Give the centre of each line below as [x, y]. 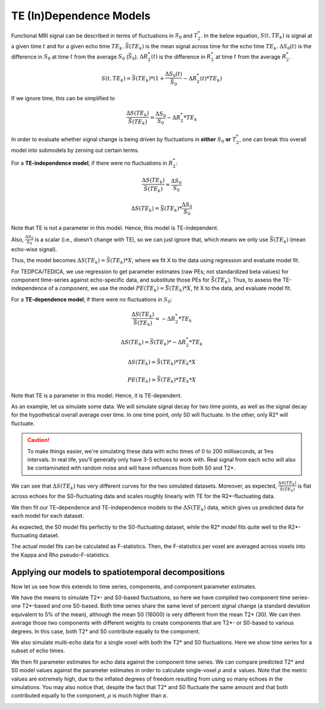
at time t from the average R [251, 57]
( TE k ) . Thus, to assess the [248, 280]
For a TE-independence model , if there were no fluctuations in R [92, 163]
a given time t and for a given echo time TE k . [67, 47]
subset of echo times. [38, 651]
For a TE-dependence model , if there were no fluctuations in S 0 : [92, 300]
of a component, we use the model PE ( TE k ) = [107, 289]
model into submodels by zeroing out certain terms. [75, 150]
